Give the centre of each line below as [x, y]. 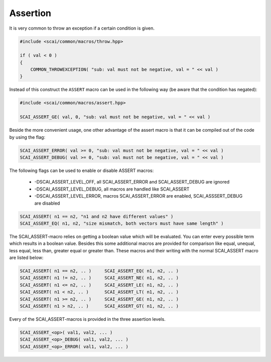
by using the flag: [27, 137]
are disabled [47, 203]
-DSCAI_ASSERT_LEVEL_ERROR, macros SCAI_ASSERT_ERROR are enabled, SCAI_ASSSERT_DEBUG [139, 196]
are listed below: [26, 258]
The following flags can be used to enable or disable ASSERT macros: [82, 170]
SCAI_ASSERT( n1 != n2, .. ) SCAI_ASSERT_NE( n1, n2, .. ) [99, 278]
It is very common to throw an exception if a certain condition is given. [82, 28]
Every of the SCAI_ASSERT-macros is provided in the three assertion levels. [87, 319]
